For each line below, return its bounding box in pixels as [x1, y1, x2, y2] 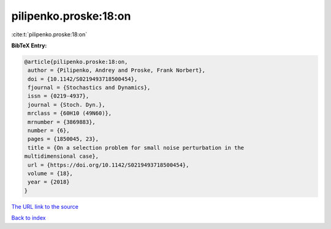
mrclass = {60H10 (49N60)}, [28, 110, 112, 117]
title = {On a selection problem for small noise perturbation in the [28, 144, 245, 151]
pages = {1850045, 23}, [28, 136, 99, 142]
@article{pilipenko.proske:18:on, [24, 58, 128, 65]
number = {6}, [28, 127, 70, 134]
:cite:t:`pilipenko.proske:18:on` [11, 31, 88, 38]
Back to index [11, 214, 46, 222]
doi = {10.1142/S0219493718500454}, [28, 76, 138, 82]
